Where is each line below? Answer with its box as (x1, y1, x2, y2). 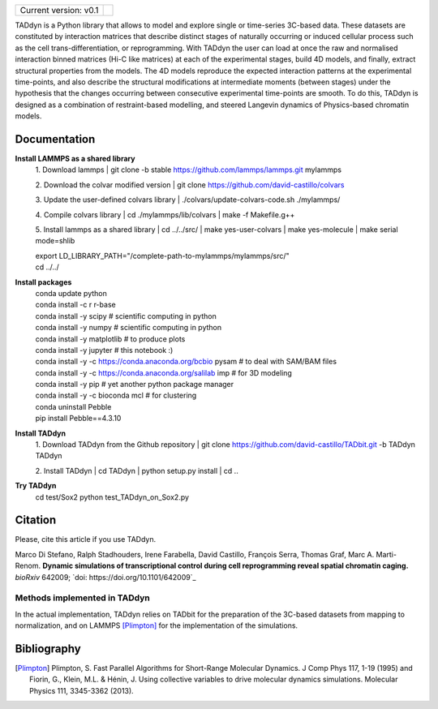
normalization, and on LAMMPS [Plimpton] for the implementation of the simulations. (15, 621, 298, 630)
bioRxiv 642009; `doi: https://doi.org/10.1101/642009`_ (15, 572, 196, 582)
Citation (15, 513, 57, 527)
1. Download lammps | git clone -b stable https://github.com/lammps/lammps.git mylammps (35, 165, 342, 174)
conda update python (35, 288, 107, 298)
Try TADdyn (15, 481, 57, 491)
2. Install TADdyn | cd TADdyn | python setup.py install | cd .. (35, 466, 238, 475)
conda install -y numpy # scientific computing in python (35, 323, 222, 333)
